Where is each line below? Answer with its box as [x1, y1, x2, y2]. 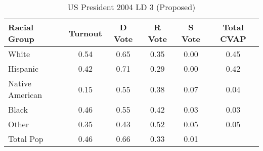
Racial [8, 21, 34, 33]
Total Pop [8, 133, 43, 144]
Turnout [68, 27, 102, 39]
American [8, 89, 42, 100]
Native [8, 77, 31, 89]
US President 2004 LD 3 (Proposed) [67, 1, 196, 13]
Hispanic [8, 63, 39, 74]
